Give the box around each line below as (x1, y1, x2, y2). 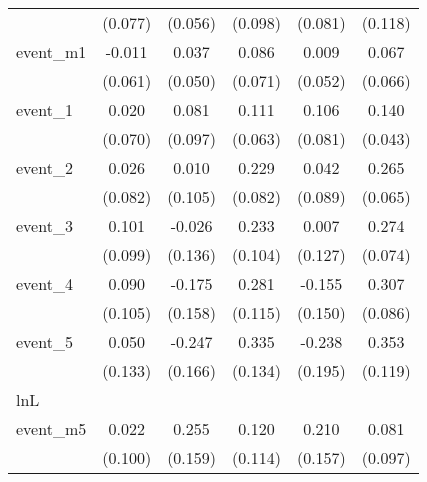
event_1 (16, 98, 73, 121)
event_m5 (16, 417, 87, 440)
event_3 (16, 214, 73, 237)
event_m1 (16, 40, 87, 63)
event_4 (16, 272, 73, 295)
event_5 (16, 330, 73, 353)
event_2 (16, 156, 73, 179)
